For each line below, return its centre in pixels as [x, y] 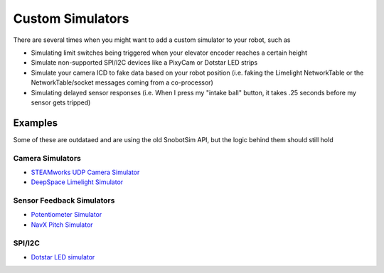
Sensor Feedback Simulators [64, 200]
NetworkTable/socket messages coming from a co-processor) [122, 82]
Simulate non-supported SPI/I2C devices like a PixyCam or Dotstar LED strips [144, 63]
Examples [36, 123]
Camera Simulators [47, 158]
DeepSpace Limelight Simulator [77, 182]
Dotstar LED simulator [63, 257]
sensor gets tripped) [61, 102]
